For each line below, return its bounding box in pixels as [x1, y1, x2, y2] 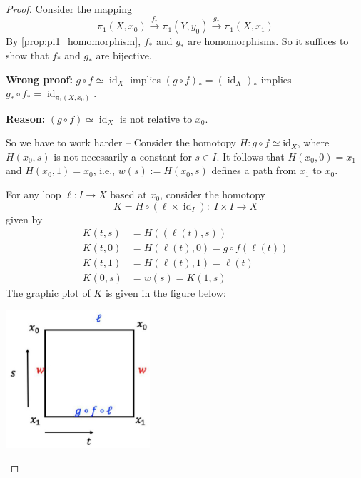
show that [6, 47, 49, 62]
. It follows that [216, 148, 285, 163]
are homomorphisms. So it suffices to [188, 34, 349, 49]
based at [110, 187, 147, 202]
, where [297, 135, 330, 150]
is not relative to [119, 111, 193, 126]
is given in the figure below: [105, 285, 226, 300]
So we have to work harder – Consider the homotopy [6, 135, 236, 150]
